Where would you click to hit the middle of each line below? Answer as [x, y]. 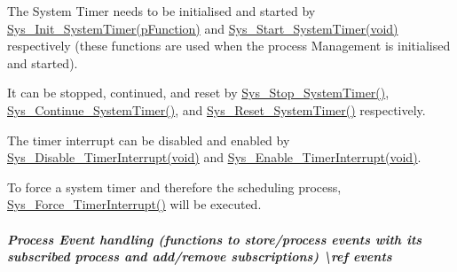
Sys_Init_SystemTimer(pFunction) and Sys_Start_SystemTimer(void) [203, 28]
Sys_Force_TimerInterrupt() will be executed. [134, 204]
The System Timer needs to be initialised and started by [162, 11]
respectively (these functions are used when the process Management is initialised [229, 46]
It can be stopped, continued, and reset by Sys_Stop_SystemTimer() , [198, 93]
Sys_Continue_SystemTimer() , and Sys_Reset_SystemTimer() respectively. [217, 109]
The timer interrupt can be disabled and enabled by [149, 140]
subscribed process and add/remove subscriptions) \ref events [200, 256]
